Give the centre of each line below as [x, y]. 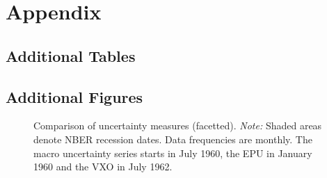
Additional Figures [74, 96]
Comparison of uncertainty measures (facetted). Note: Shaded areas [178, 126]
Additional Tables [71, 55]
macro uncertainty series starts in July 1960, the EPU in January [173, 153]
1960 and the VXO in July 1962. [103, 167]
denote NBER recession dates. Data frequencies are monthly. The [173, 139]
